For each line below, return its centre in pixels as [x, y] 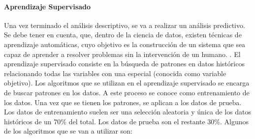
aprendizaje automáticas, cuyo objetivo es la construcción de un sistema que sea [125, 44]
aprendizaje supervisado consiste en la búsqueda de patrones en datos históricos [124, 64]
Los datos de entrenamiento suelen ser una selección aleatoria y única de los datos [128, 112]
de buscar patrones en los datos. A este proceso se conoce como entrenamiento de [127, 92]
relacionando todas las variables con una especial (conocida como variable [115, 73]
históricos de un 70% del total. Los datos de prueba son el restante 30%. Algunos [127, 121]
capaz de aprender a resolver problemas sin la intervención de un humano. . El [122, 54]
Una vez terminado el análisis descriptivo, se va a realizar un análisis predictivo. [125, 25]
